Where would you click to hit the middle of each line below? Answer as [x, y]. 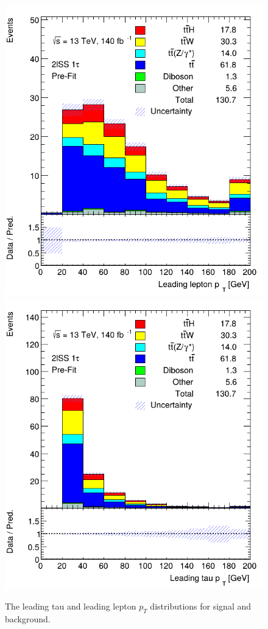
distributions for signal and [200, 606]
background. [28, 619]
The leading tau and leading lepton [71, 606]
